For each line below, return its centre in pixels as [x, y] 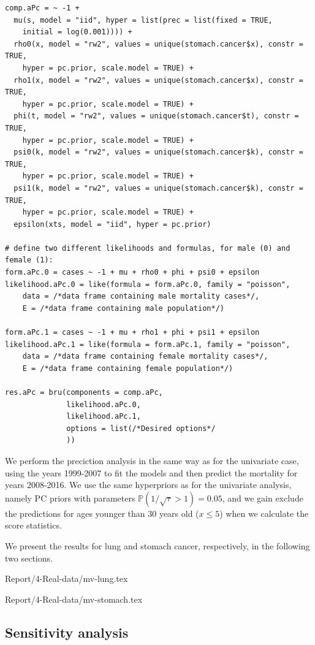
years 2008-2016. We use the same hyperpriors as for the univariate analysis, [148, 485]
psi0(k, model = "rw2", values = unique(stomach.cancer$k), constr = [158, 152]
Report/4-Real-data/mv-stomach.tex [74, 599]
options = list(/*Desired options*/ [141, 428]
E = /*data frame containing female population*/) [128, 368]
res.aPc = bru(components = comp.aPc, [84, 392]
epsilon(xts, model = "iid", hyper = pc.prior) [112, 224]
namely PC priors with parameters [70, 498]
